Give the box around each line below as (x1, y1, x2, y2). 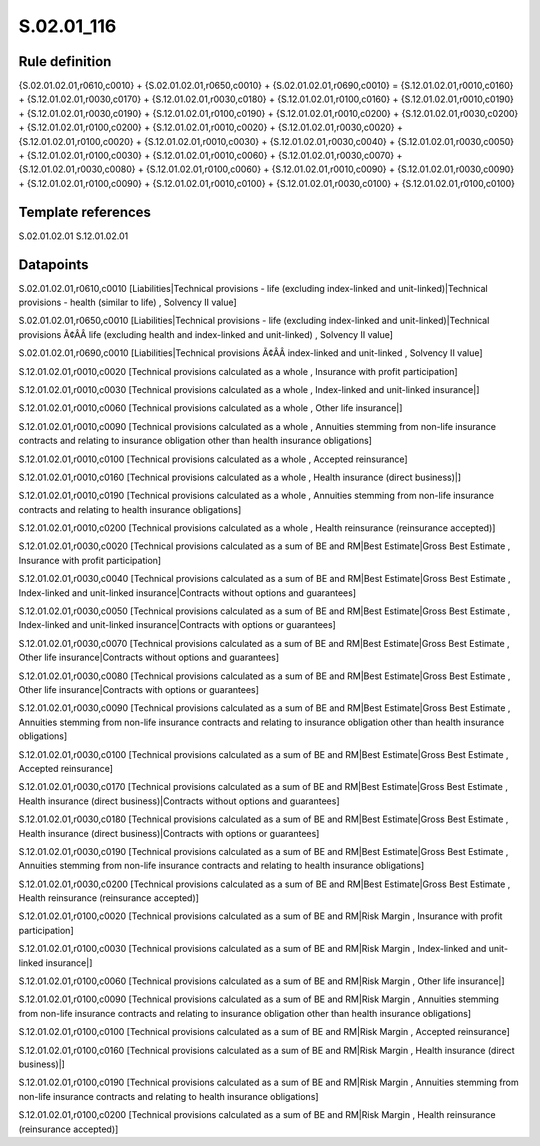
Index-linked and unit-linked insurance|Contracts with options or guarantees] (18, 619, 337, 631)
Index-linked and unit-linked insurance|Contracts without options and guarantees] (18, 586, 357, 599)
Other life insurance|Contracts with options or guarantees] (18, 683, 260, 695)
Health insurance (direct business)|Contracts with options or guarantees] (18, 827, 320, 839)
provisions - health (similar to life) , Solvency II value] (18, 296, 237, 308)
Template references (18, 203, 152, 220)
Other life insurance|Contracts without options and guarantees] (18, 651, 280, 664)
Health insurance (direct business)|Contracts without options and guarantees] (18, 795, 340, 807)
